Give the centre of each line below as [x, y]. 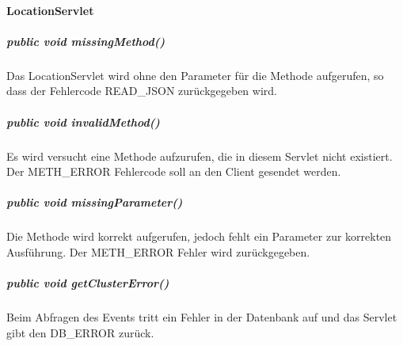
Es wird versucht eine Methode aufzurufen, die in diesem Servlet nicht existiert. [200, 156]
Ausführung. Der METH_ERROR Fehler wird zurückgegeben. [158, 251]
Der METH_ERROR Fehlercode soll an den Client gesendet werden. [174, 171]
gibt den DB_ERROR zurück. [80, 332]
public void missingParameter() [95, 202]
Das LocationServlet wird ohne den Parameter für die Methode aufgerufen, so [195, 75]
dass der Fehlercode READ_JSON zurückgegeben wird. [142, 91]
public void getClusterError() [88, 283]
